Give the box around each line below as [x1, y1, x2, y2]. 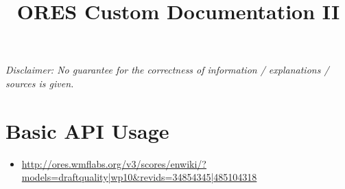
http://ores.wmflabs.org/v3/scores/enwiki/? [21, 156, 206, 170]
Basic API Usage [5, 116, 169, 144]
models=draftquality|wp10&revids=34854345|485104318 [21, 170, 257, 184]
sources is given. [5, 76, 74, 90]
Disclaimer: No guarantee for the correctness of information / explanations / [5, 63, 329, 77]
